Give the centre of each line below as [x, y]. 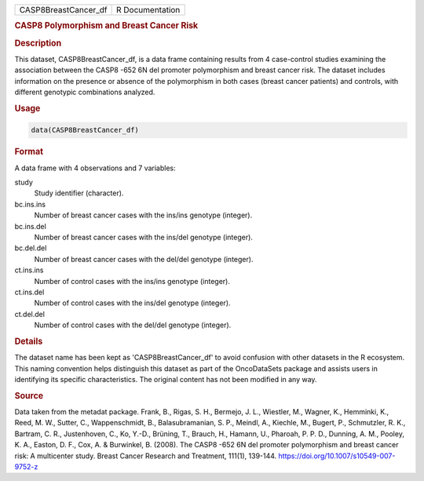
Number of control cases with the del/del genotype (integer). [133, 325]
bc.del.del [31, 248]
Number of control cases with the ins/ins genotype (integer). [132, 281]
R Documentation [148, 10]
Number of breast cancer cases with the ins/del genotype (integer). [143, 237]
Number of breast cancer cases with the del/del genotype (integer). [144, 259]
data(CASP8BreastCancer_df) [85, 130]
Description [38, 43]
